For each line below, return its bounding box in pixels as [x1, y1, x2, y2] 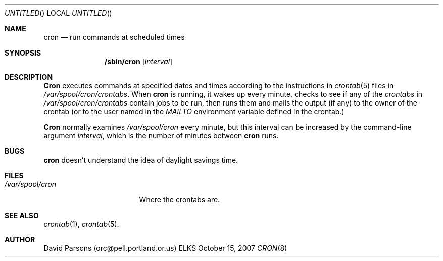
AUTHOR [5, 235, 35, 244]
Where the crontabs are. [139, 195, 220, 204]
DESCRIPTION [5, 73, 53, 81]
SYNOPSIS [5, 48, 41, 57]
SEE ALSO [5, 211, 39, 220]
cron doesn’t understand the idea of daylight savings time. [43, 155, 238, 164]
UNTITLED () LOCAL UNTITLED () [5, 9, 112, 17]
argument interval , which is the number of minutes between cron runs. [43, 131, 279, 140]
